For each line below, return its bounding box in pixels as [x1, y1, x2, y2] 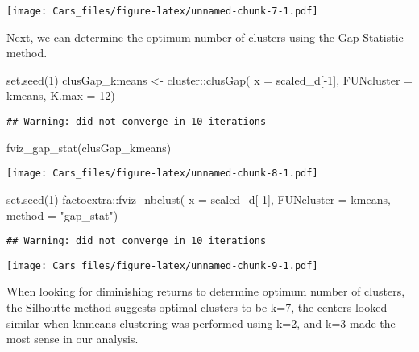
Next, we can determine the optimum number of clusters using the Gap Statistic [6, 28, 404, 45]
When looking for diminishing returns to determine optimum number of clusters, [6, 283, 405, 300]
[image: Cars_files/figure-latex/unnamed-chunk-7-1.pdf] [6, 6, 318, 17]
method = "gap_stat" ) [6, 206, 118, 223]
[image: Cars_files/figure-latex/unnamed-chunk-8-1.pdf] [6, 168, 318, 180]
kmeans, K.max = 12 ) [6, 87, 115, 104]
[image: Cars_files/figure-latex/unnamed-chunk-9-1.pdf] [6, 259, 318, 271]
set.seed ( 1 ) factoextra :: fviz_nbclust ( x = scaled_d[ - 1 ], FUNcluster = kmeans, [6, 190, 391, 207]
